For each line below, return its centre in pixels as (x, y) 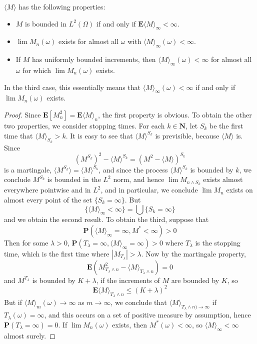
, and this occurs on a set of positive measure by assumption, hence (147, 315)
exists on (239, 190)
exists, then (130, 324)
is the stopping (218, 242)
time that (18, 135)
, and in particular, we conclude (149, 190)
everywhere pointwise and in (47, 190)
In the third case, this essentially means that (72, 87)
